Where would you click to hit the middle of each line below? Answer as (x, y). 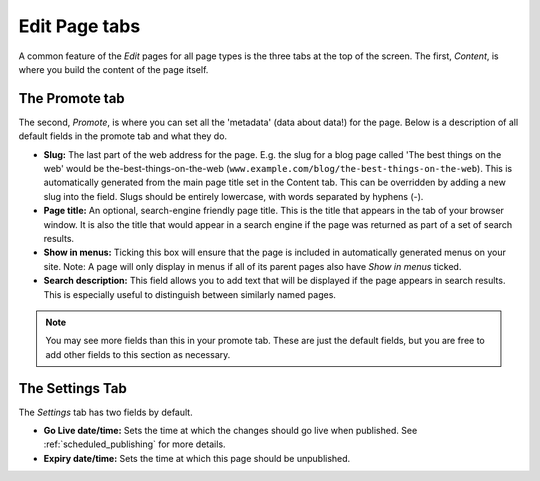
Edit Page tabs (79, 26)
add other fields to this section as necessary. (138, 354)
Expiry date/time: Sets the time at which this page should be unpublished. (197, 458)
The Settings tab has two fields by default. (106, 412)
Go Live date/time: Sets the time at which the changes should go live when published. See (230, 430)
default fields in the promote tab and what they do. (123, 136)
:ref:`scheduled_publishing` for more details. (134, 444)
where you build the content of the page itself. (113, 69)
